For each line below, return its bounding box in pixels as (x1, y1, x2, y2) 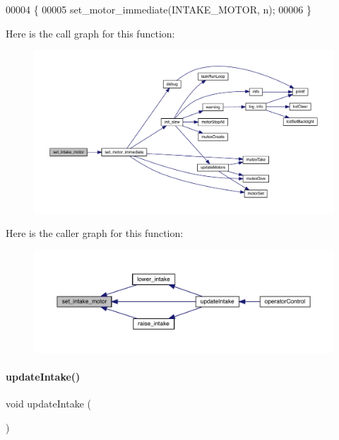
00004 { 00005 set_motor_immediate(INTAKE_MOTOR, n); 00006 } (6, 2, 311, 16)
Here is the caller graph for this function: (6, 226, 184, 241)
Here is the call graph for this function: (6, 25, 175, 40)
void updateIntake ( (6, 396, 91, 411)
